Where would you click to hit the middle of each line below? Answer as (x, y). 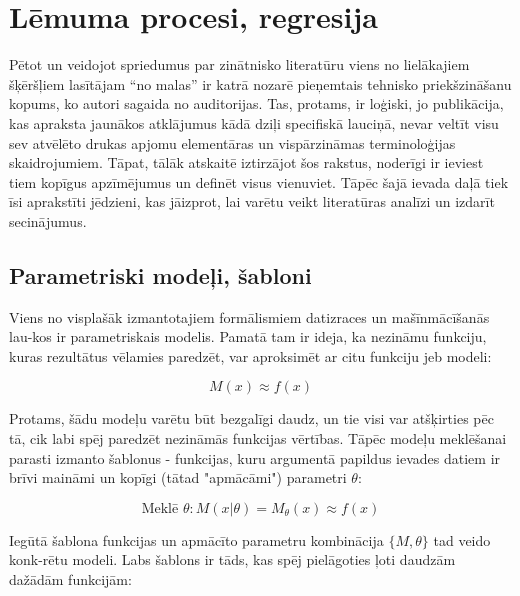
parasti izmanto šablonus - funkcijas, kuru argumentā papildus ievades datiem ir (255, 457)
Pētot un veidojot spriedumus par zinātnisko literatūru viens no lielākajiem (239, 64)
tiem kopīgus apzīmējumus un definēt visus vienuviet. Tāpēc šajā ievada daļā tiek (259, 181)
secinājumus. (48, 220)
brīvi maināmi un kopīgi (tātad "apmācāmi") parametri (178, 477)
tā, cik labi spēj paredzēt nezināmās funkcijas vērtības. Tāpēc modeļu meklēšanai (258, 438)
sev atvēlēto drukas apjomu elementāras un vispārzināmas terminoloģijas (232, 142)
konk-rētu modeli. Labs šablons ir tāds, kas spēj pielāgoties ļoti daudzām (232, 559)
